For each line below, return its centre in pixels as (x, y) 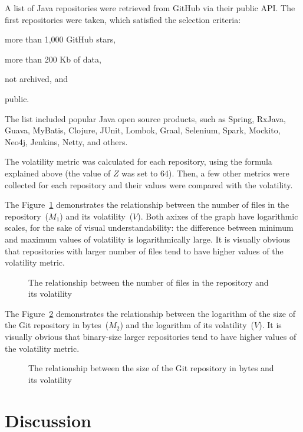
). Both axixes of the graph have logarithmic (218, 216)
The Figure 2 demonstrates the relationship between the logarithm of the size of (150, 313)
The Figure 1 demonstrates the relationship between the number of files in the (147, 204)
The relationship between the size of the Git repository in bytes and (151, 368)
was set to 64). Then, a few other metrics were (205, 173)
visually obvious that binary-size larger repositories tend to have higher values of (151, 337)
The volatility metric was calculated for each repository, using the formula (139, 161)
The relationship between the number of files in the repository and (149, 282)
